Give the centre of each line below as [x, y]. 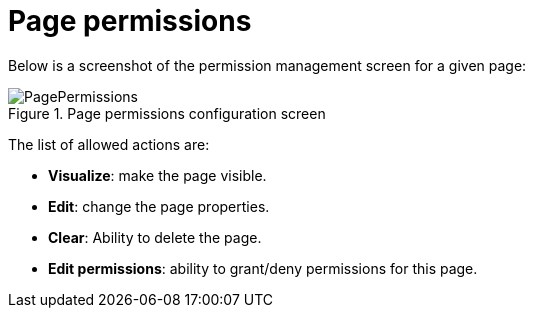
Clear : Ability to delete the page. [155, 237]
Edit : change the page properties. [159, 206]
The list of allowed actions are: [109, 144]
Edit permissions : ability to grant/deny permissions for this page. [263, 268]
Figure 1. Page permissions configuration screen [167, 113]
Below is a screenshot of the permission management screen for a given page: [267, 65]
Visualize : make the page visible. [157, 175]
